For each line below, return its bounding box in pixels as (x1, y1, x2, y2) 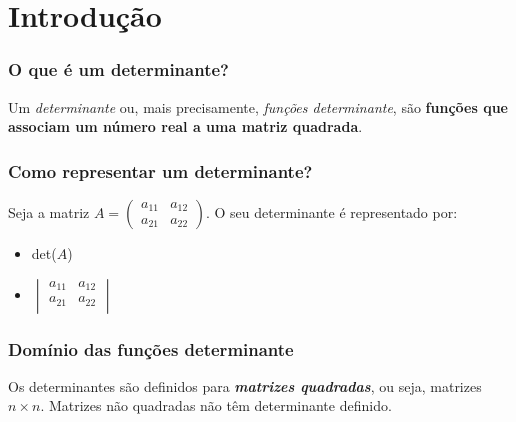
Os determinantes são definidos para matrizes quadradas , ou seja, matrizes (8, 375, 482, 396)
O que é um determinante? (8, 57, 229, 82)
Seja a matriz (8, 202, 90, 222)
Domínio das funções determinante (8, 336, 294, 361)
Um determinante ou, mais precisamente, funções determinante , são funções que (8, 96, 508, 117)
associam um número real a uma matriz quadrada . (8, 116, 363, 137)
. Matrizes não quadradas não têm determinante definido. (40, 395, 392, 416)
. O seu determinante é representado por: (205, 202, 458, 222)
